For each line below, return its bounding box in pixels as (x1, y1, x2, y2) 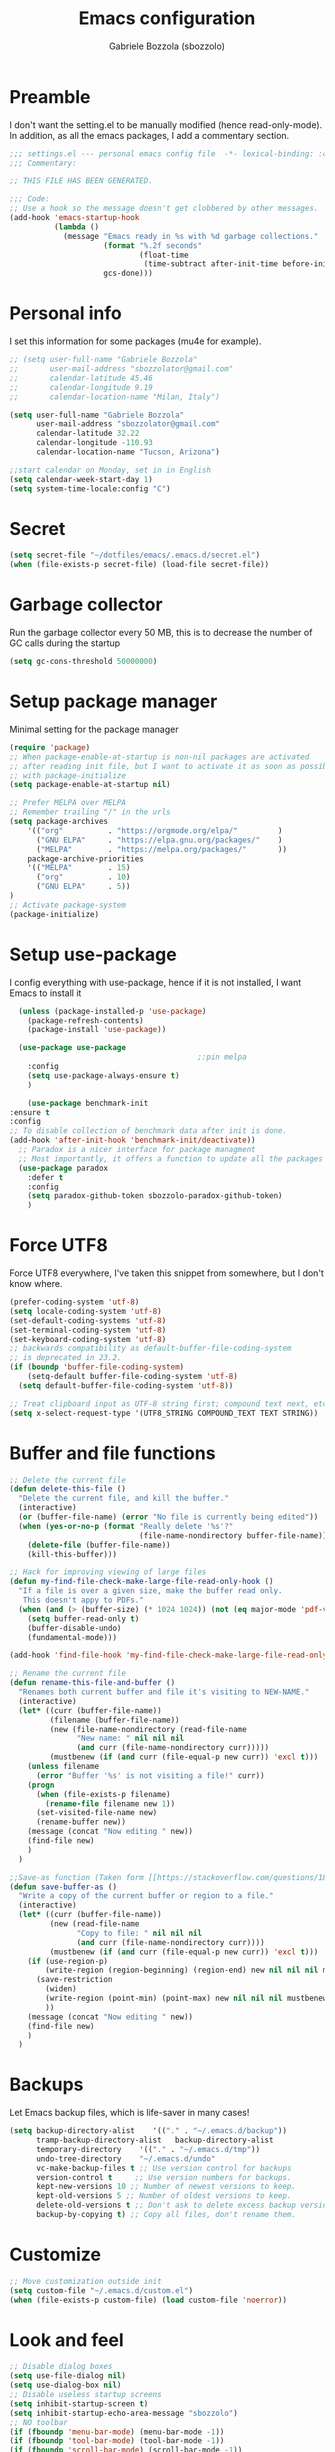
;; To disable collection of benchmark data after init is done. (9, 1126, 287, 1136)
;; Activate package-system (9, 900, 127, 910)
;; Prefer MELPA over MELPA (9, 798, 127, 808)
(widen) (45, 1984, 77, 1994)
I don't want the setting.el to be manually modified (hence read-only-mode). (9, 118, 323, 131)
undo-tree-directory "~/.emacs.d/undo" (35, 2153, 216, 2164)
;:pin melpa (197, 1052, 247, 1062)
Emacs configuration (78, 7, 256, 30)
